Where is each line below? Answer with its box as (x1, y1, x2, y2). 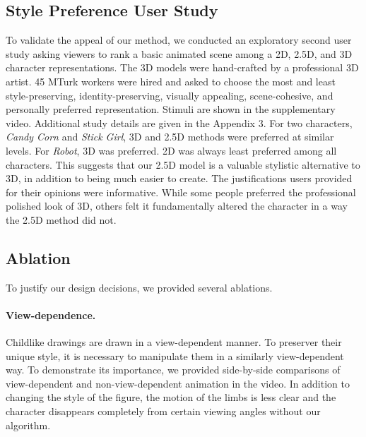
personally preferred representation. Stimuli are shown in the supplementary (6, 102, 336, 116)
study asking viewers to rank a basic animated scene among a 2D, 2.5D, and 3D (6, 46, 353, 61)
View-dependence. (6, 307, 96, 322)
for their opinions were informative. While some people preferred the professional (6, 184, 356, 199)
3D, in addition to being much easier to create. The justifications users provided (6, 171, 353, 186)
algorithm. (6, 417, 51, 432)
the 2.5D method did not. (6, 212, 117, 227)
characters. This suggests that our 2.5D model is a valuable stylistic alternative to (6, 157, 360, 172)
